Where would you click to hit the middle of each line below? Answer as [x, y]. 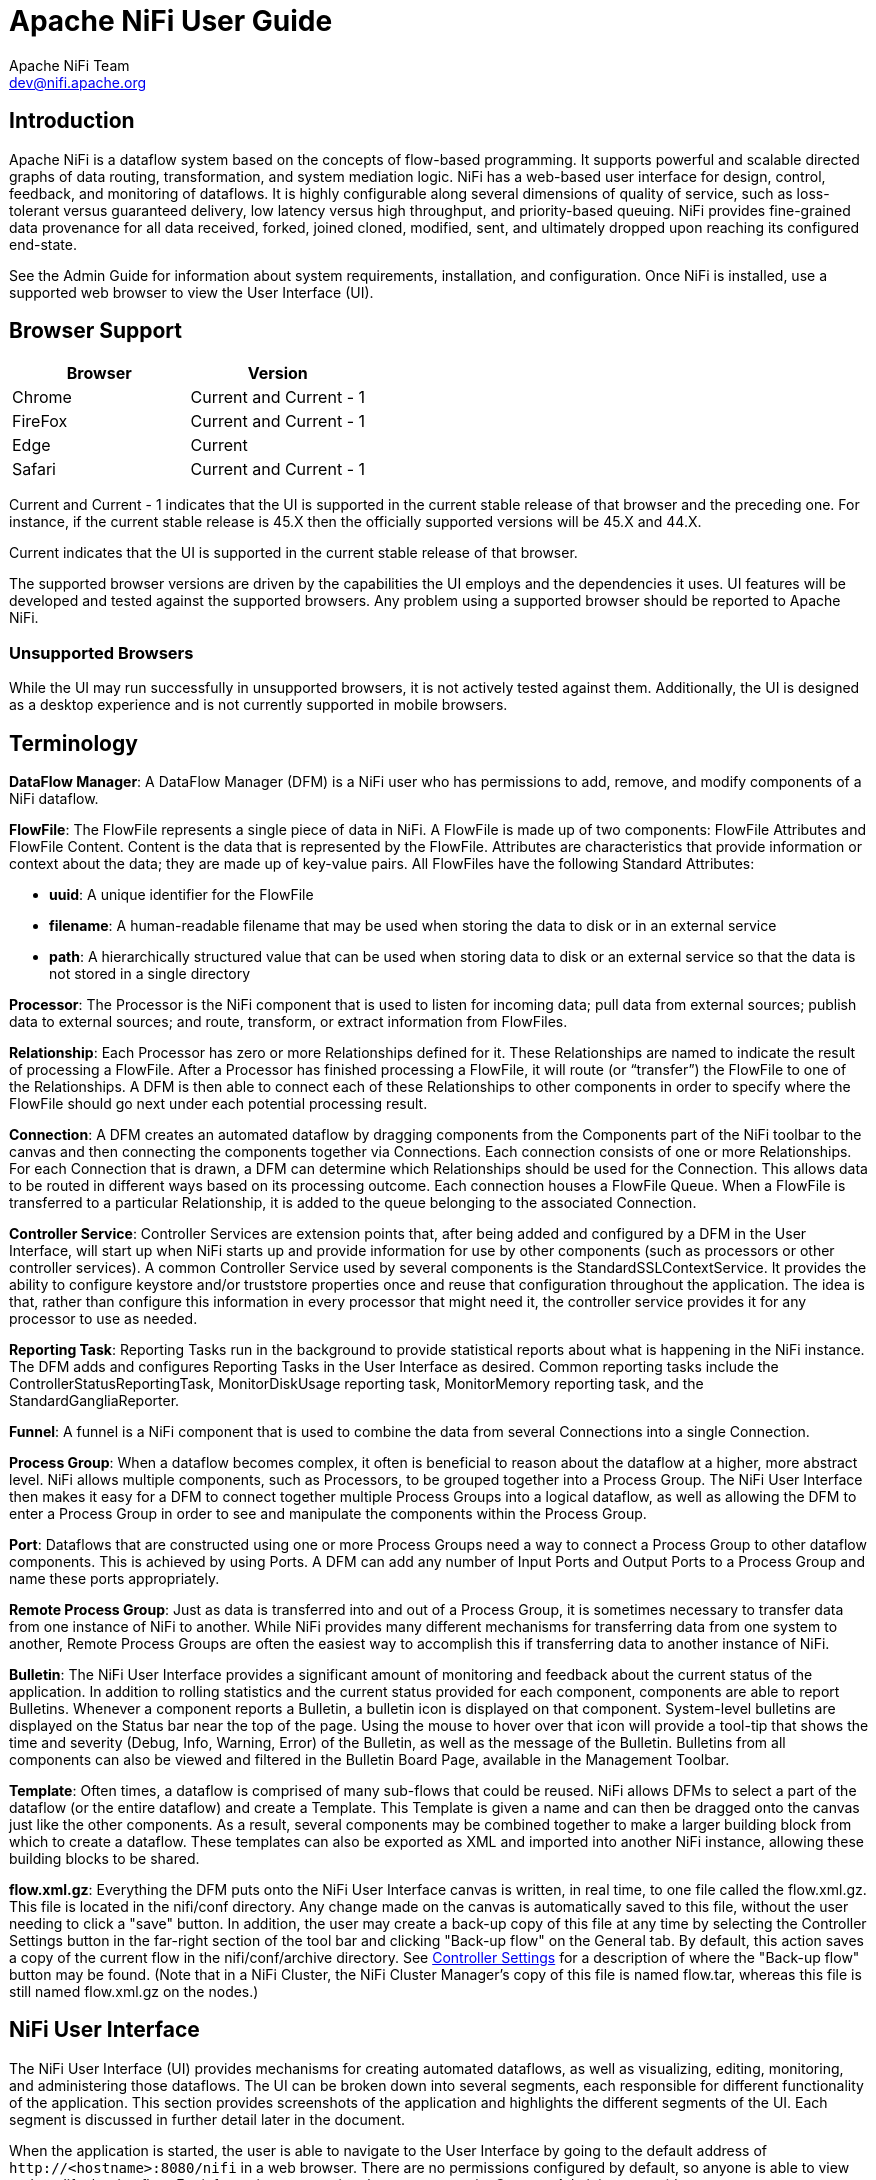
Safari [34, 469]
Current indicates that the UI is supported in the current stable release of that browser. [293, 553]
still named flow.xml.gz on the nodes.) [134, 1992]
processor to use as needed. [103, 1319]
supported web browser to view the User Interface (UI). [191, 292]
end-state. [43, 244]
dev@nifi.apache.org [78, 82]
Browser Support [96, 331]
